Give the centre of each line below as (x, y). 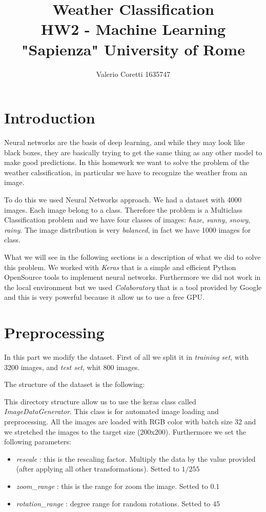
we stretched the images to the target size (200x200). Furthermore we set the (125, 431)
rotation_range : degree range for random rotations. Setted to (113, 503)
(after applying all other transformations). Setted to (98, 469)
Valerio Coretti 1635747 (133, 74)
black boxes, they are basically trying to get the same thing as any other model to (133, 152)
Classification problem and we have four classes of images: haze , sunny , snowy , (127, 220)
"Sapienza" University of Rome (133, 49)
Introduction (50, 118)
